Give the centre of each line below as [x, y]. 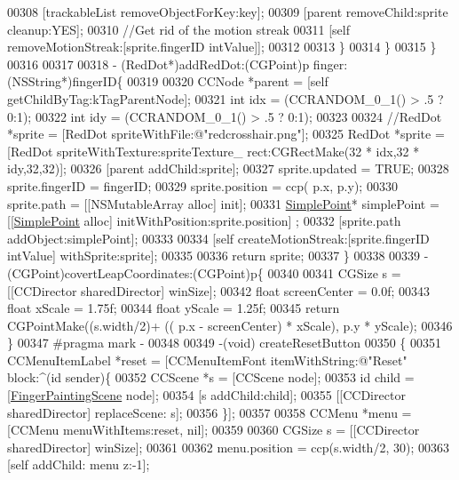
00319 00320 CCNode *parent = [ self [228, 81]
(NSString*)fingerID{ [65, 81]
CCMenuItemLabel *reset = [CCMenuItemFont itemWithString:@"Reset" [207, 360]
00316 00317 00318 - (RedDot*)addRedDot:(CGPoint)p [158, 64]
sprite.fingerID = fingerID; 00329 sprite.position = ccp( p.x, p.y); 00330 [202, 185]
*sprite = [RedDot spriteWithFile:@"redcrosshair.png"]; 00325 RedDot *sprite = [226, 134]
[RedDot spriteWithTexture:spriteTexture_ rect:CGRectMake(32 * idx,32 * [214, 151]
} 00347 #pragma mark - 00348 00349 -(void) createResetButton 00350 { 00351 [224, 343]
